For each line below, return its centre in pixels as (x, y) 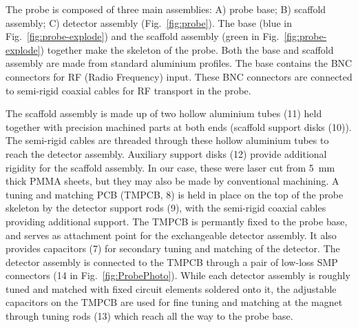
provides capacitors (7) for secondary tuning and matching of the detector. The (173, 248)
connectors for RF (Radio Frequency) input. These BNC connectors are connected (179, 76)
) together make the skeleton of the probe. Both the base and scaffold (187, 49)
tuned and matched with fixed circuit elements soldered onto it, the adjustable (171, 288)
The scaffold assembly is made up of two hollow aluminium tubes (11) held (164, 113)
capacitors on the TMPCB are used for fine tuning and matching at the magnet (174, 302)
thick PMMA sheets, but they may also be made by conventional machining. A (172, 181)
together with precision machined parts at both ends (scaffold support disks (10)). (179, 126)
